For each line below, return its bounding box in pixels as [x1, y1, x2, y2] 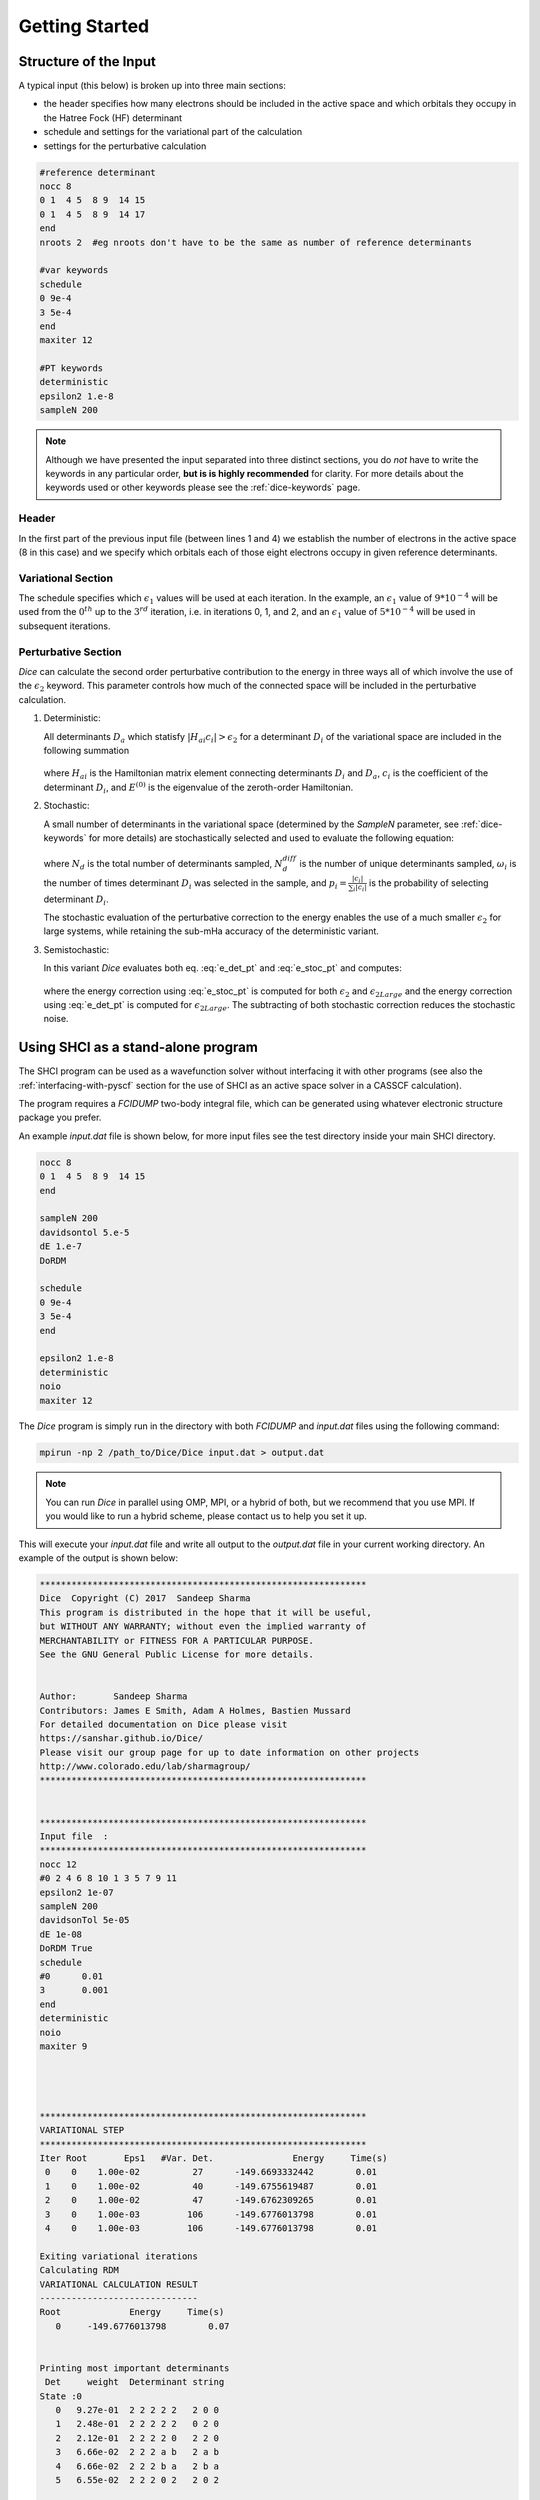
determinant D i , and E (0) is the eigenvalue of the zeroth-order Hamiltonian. [43, 780, 354, 795]
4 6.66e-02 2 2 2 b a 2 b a [55, 2460, 220, 2472]
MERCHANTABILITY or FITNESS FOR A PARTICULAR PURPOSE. [39, 1635, 314, 1646]
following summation [43, 744, 130, 756]
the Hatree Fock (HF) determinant [43, 111, 183, 124]
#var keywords [39, 265, 109, 276]
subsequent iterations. [18, 620, 111, 632]
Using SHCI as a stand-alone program [18, 1039, 259, 1056]
